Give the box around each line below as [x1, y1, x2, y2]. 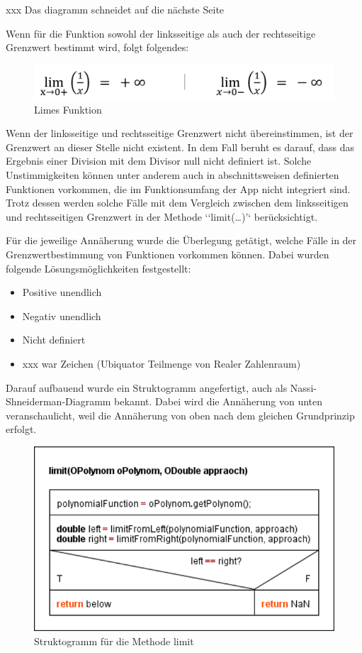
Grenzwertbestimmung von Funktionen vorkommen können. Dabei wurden [6, 247, 329, 261]
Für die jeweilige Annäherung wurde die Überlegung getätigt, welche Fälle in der [6, 233, 357, 248]
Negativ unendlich [22, 308, 101, 323]
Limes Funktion [34, 101, 102, 116]
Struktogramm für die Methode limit [34, 633, 194, 648]
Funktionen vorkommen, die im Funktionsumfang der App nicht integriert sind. [6, 181, 351, 196]
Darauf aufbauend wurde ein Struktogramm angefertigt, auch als [6, 380, 288, 395]
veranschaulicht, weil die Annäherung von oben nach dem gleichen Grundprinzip [6, 407, 355, 422]
